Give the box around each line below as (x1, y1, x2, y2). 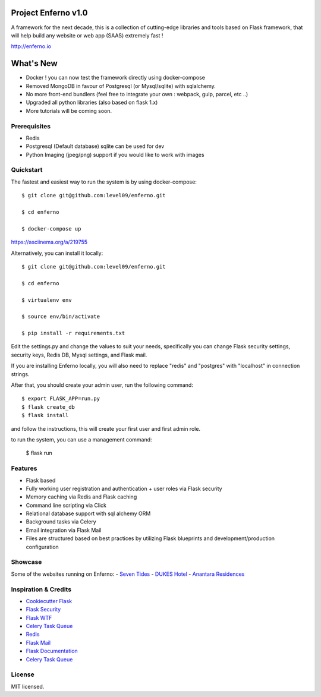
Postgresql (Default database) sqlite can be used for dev (26, 143, 165, 150)
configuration (26, 543, 59, 550)
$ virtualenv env (21, 297, 72, 303)
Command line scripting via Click (26, 502, 107, 509)
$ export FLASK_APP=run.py (21, 395, 100, 402)
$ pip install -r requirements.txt (21, 330, 125, 337)
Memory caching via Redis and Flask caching (26, 493, 137, 500)
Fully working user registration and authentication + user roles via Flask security (26, 485, 222, 492)
